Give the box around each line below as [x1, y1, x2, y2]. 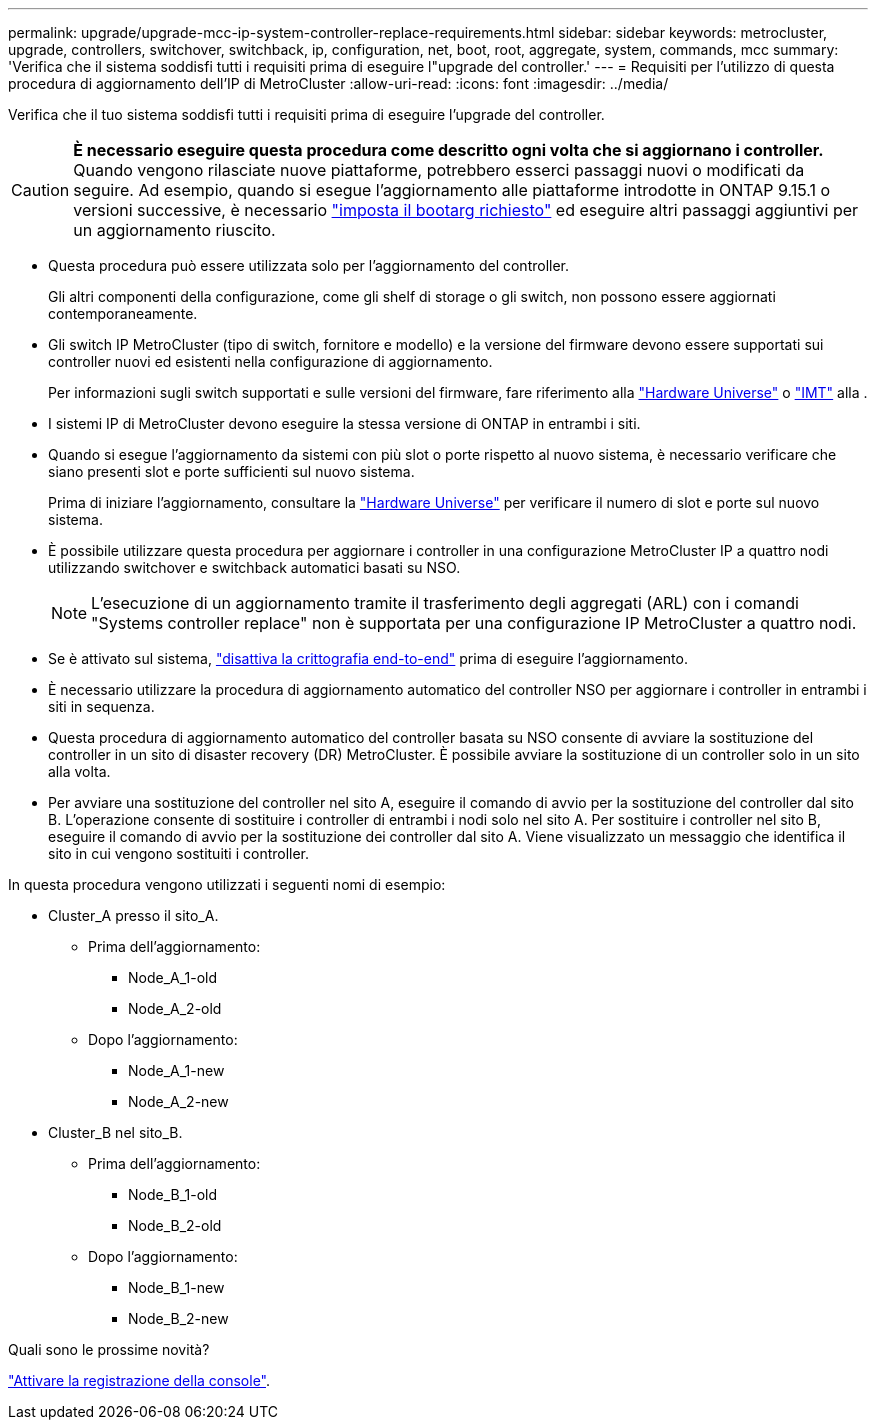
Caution [11, 180, 70, 200]
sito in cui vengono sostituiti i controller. [48, 845, 310, 862]
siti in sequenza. [48, 698, 155, 715]
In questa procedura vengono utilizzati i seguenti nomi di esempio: [8, 876, 446, 893]
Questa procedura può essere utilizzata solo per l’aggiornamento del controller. [48, 257, 570, 274]
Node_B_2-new [128, 1310, 229, 1327]
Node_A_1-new [128, 1062, 225, 1079]
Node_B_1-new [128, 1279, 225, 1296]
